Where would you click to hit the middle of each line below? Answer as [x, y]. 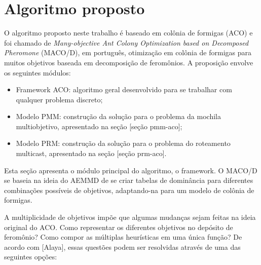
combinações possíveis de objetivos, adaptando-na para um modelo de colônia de [129, 190]
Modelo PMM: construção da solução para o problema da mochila [118, 116]
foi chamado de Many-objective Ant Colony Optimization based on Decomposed [126, 42]
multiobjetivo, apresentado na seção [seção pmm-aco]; [99, 126]
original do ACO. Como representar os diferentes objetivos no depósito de [119, 227]
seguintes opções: [31, 257]
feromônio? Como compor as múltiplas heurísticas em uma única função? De [123, 237]
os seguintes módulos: [38, 72]
